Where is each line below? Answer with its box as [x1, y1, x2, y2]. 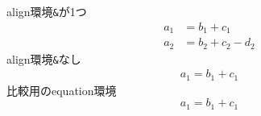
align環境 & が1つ [6, 3, 87, 19]
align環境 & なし [6, 50, 81, 67]
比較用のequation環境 [6, 81, 117, 98]
